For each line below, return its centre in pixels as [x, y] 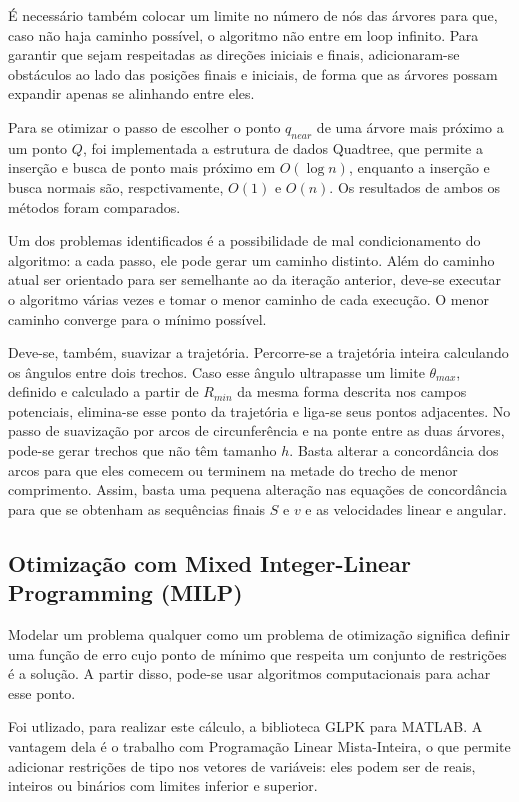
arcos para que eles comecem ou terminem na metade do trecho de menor [233, 469]
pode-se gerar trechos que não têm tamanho [142, 450]
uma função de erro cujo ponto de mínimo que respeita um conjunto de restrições [257, 653]
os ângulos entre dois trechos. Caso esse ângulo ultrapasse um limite [216, 371]
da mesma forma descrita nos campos [352, 391]
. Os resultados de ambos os [415, 186]
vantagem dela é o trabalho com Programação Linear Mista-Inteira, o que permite [259, 746]
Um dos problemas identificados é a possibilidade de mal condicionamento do [244, 240]
